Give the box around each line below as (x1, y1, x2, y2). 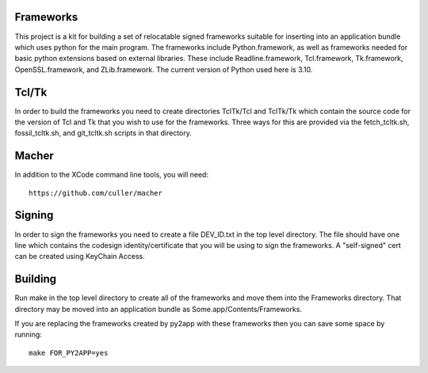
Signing (14, 208, 54, 222)
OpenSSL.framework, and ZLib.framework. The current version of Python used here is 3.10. (14, 64, 313, 74)
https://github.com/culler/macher (29, 188, 162, 197)
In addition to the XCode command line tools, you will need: (14, 170, 209, 180)
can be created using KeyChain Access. (14, 252, 146, 261)
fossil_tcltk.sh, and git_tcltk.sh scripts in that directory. (14, 128, 192, 138)
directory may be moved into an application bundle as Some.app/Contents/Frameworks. (14, 304, 303, 314)
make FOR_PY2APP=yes (29, 348, 109, 357)
